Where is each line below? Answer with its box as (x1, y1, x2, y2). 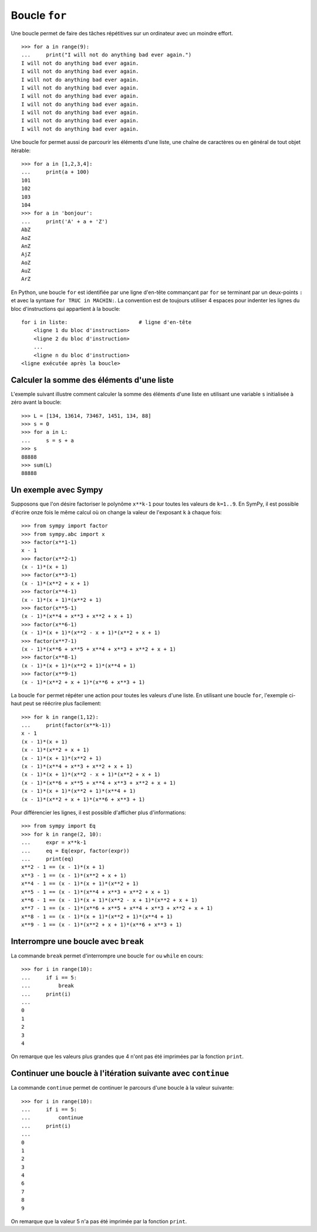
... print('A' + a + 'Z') (21, 218, 109, 225)
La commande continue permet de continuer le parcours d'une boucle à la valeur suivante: (11, 1084, 234, 1092)
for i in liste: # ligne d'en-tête (21, 319, 192, 326)
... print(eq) (21, 855, 75, 862)
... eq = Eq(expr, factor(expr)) (21, 847, 130, 854)
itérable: (11, 147, 31, 154)
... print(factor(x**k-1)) (21, 722, 112, 729)
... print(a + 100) (21, 169, 90, 176)
